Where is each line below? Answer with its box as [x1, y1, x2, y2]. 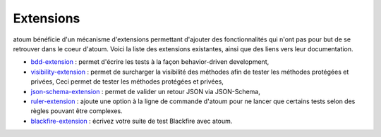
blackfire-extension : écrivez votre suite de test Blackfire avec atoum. [30, 117, 233, 125]
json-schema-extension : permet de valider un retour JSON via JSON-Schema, [30, 87, 260, 96]
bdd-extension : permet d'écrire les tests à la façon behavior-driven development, [30, 58, 270, 66]
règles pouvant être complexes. [30, 107, 123, 115]
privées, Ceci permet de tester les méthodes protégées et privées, [30, 77, 224, 86]
